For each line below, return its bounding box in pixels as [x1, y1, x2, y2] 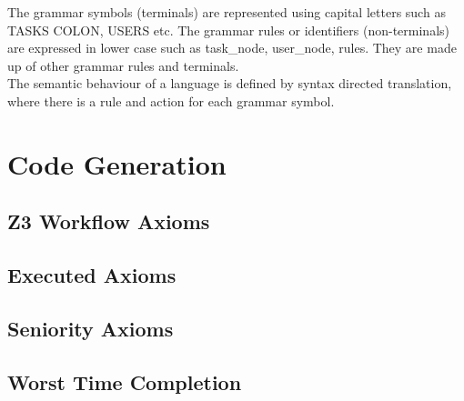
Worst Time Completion [7, 367, 242, 396]
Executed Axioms [7, 261, 177, 289]
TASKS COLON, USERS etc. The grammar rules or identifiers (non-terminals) [7, 20, 450, 39]
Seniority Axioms [7, 314, 174, 342]
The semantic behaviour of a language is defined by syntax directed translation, [7, 74, 452, 93]
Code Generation [7, 145, 227, 182]
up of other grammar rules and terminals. [7, 55, 239, 75]
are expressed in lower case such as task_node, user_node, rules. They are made [7, 38, 457, 57]
